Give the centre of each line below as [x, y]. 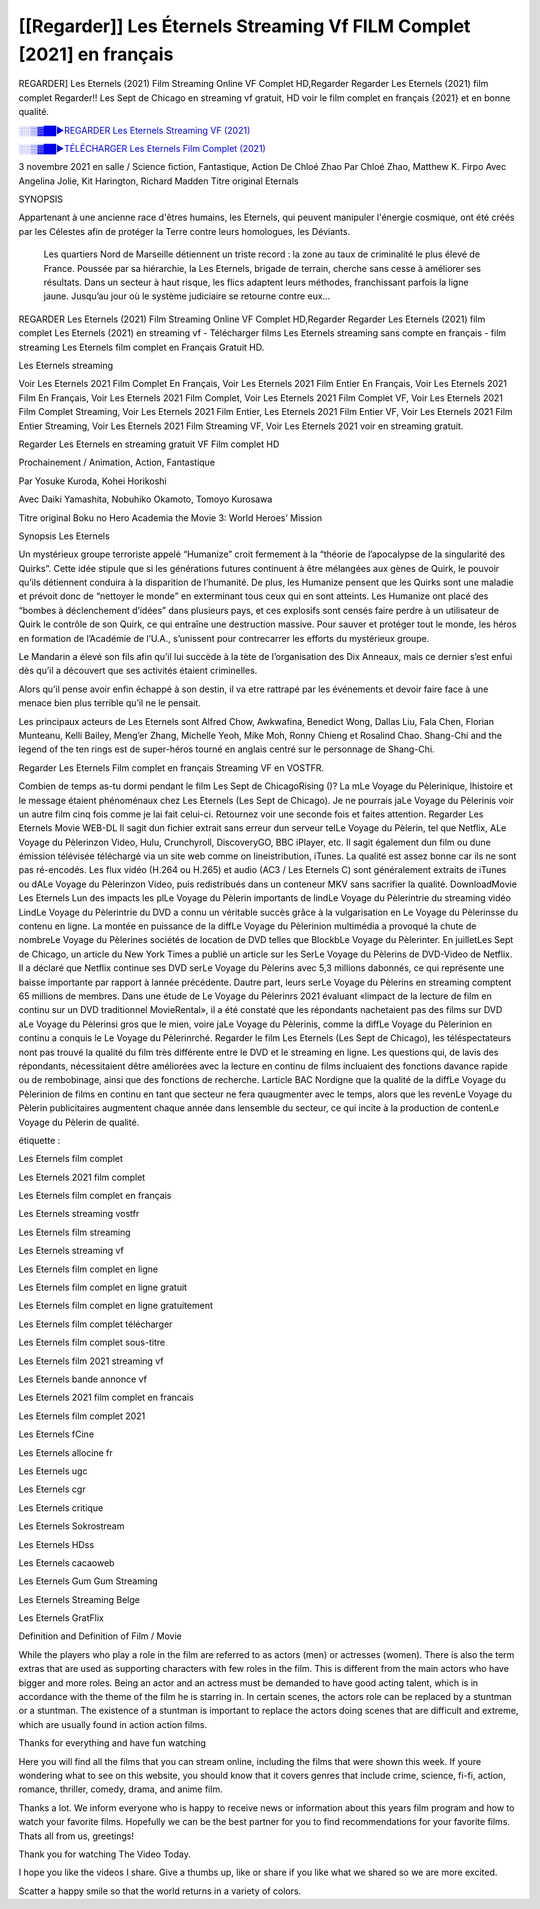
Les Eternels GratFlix [61, 1618]
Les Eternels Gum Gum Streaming [88, 1581]
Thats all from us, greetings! [76, 1836]
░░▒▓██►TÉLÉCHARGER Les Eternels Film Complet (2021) [142, 148]
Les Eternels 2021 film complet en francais [106, 1397]
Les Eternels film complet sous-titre [92, 1342]
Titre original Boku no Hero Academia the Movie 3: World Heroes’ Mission [170, 517]
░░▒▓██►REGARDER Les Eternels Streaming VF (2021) [134, 130]
